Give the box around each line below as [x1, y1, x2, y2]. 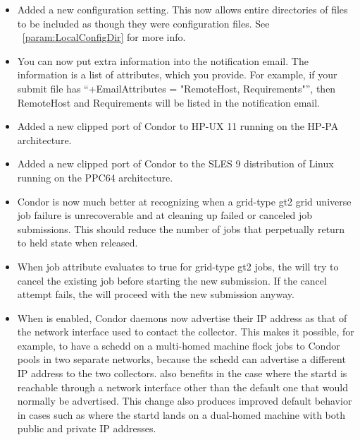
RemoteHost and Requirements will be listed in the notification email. [17, 95, 320, 109]
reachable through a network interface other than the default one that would [17, 379, 349, 394]
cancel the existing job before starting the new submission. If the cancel [17, 273, 327, 287]
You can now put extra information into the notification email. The [17, 53, 309, 68]
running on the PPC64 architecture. [17, 170, 173, 184]
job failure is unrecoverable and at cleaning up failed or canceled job [17, 208, 313, 222]
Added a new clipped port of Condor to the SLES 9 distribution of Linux [17, 156, 334, 171]
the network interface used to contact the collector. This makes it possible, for [17, 324, 354, 339]
